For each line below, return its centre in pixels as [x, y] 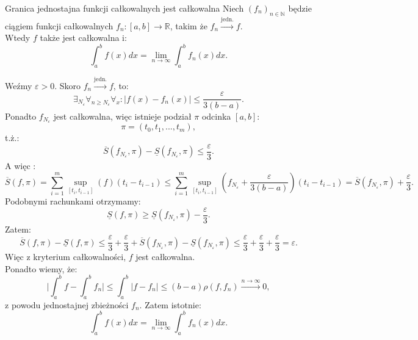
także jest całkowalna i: [83, 38]
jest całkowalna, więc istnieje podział [122, 116]
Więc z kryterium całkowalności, [66, 257]
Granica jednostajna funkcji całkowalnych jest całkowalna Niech [124, 8]
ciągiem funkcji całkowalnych [59, 25]
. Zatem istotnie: [170, 304]
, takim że [189, 25]
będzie [300, 8]
